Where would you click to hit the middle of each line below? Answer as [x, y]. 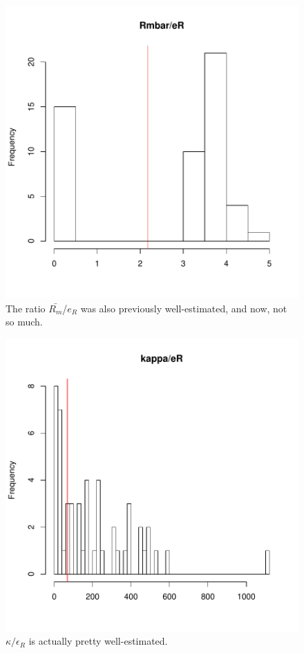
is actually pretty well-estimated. [98, 641]
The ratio [26, 308]
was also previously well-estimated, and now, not [184, 308]
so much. [24, 322]
